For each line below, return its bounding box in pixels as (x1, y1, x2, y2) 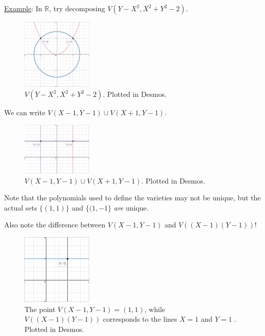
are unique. (114, 202, 149, 213)
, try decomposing (49, 3, 105, 13)
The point (24, 303, 56, 314)
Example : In (4, 3, 42, 13)
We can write (4, 107, 45, 118)
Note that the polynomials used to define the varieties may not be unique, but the (4, 192, 261, 203)
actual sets (4, 202, 37, 213)
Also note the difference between (4, 219, 105, 230)
